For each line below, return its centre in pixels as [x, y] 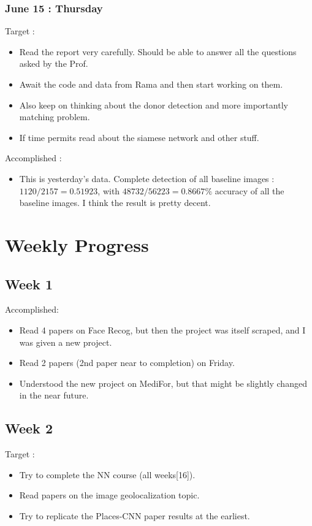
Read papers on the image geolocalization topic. [109, 495]
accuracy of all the [249, 190]
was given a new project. [66, 342]
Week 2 [29, 428]
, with [109, 190]
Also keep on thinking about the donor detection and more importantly [154, 105]
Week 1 [29, 284]
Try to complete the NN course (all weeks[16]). [107, 474]
